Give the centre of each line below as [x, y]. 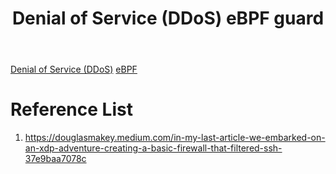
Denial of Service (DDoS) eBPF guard [168, 18]
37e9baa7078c [55, 159]
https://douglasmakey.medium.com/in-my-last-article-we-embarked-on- [175, 138]
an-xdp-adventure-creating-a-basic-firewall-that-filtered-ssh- [153, 148]
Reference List [71, 109]
